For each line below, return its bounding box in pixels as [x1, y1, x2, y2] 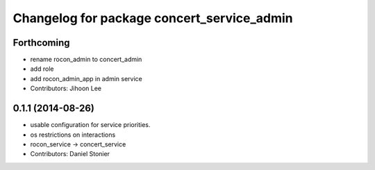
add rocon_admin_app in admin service [30, 74, 142, 83]
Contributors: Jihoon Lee [30, 84, 102, 93]
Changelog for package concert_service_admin [12, 10, 293, 26]
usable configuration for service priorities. [30, 121, 151, 129]
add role [30, 65, 54, 73]
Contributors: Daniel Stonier [30, 150, 110, 158]
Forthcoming [12, 37, 70, 49]
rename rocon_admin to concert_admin [30, 56, 142, 64]
